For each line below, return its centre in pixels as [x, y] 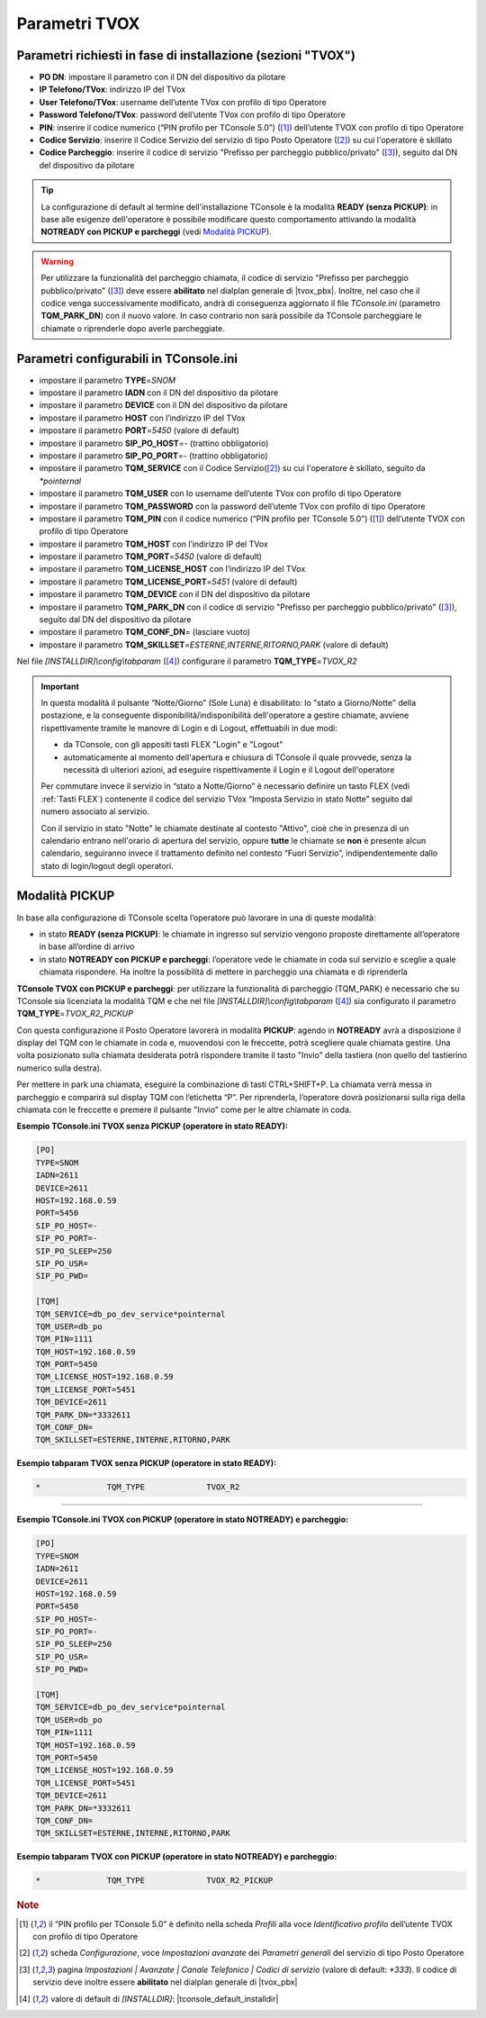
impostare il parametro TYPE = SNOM [107, 380]
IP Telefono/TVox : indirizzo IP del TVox [112, 89]
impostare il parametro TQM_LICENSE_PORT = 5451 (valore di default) [168, 582]
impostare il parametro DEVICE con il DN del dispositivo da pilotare [163, 405]
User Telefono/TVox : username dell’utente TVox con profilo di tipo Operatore [183, 102]
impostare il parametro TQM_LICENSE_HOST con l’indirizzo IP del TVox [172, 569]
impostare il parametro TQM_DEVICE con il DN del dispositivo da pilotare [175, 594]
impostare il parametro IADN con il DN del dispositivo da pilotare [159, 393]
